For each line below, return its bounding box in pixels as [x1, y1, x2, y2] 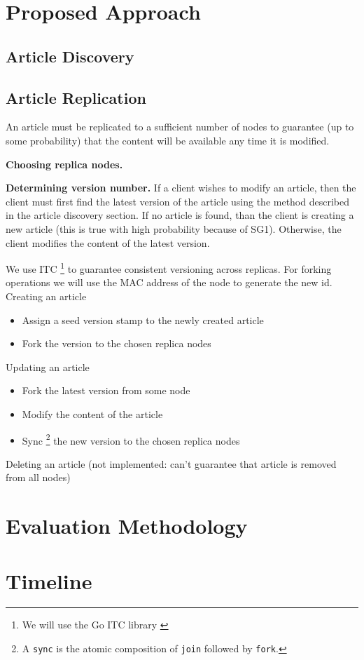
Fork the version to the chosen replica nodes [22, 336, 211, 351]
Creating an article [6, 288, 87, 303]
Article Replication [6, 86, 146, 108]
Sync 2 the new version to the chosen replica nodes [22, 431, 240, 447]
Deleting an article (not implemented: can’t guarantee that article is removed [6, 456, 337, 471]
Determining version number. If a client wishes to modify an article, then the [6, 180, 356, 195]
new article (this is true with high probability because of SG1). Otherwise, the [6, 221, 342, 236]
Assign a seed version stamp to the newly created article [22, 312, 264, 327]
